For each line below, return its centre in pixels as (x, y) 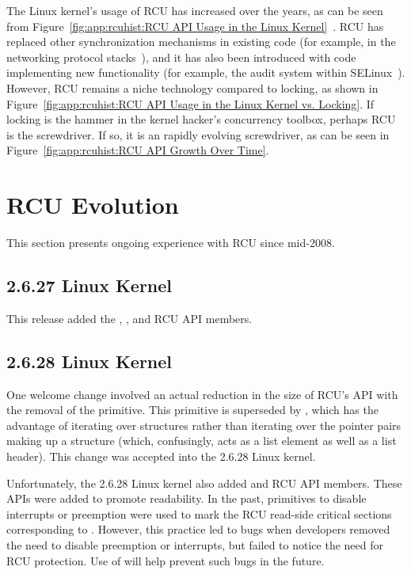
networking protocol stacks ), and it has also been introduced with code (181, 57)
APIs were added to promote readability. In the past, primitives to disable (186, 498)
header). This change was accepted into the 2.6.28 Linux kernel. (161, 456)
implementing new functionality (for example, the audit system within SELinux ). (206, 72)
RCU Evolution (93, 205)
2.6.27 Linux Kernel (89, 285)
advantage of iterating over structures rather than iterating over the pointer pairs (204, 425)
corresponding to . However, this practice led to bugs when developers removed (198, 529)
